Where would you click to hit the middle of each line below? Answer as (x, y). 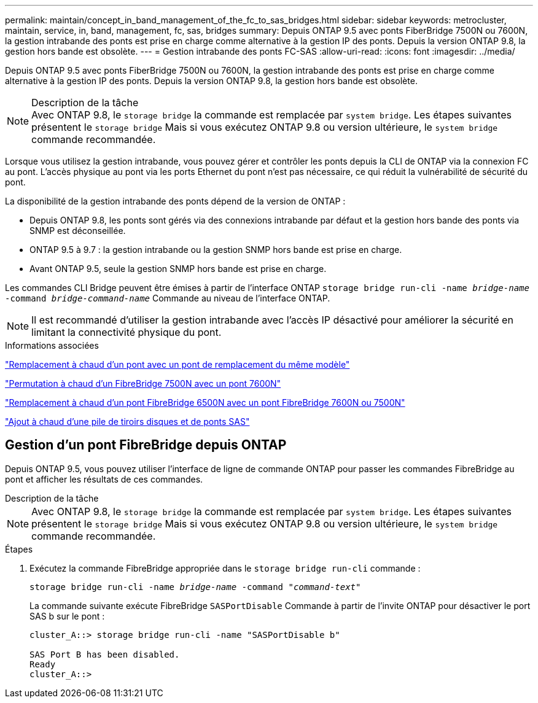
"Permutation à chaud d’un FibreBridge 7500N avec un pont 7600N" (143, 383)
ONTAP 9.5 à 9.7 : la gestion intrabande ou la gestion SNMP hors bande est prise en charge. (216, 250)
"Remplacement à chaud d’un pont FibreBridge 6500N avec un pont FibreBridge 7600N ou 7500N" (205, 402)
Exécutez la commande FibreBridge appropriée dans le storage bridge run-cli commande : (225, 568)
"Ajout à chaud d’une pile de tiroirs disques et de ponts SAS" (127, 421)
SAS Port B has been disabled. (105, 654)
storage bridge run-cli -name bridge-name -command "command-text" (195, 587)
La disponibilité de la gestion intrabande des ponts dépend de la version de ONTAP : (175, 201)
